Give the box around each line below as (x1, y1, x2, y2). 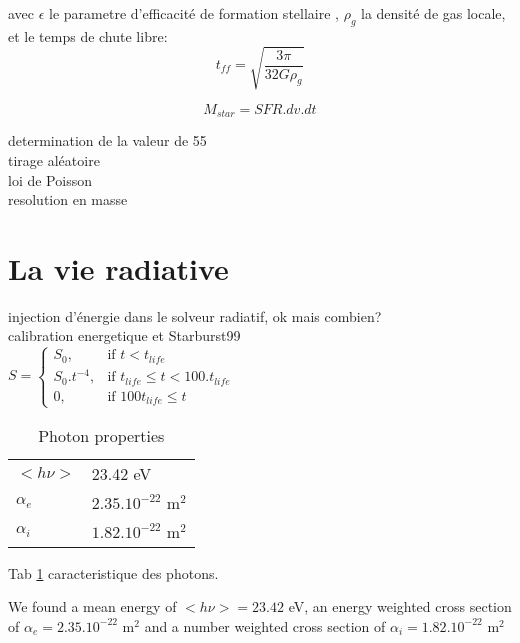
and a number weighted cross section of (144, 615, 386, 636)
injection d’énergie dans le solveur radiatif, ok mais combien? (8, 305, 382, 326)
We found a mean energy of (8, 596, 177, 617)
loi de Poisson (8, 169, 92, 190)
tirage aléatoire (8, 149, 100, 170)
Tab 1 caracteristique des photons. (8, 562, 219, 583)
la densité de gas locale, (361, 3, 506, 23)
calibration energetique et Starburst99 (8, 325, 241, 346)
